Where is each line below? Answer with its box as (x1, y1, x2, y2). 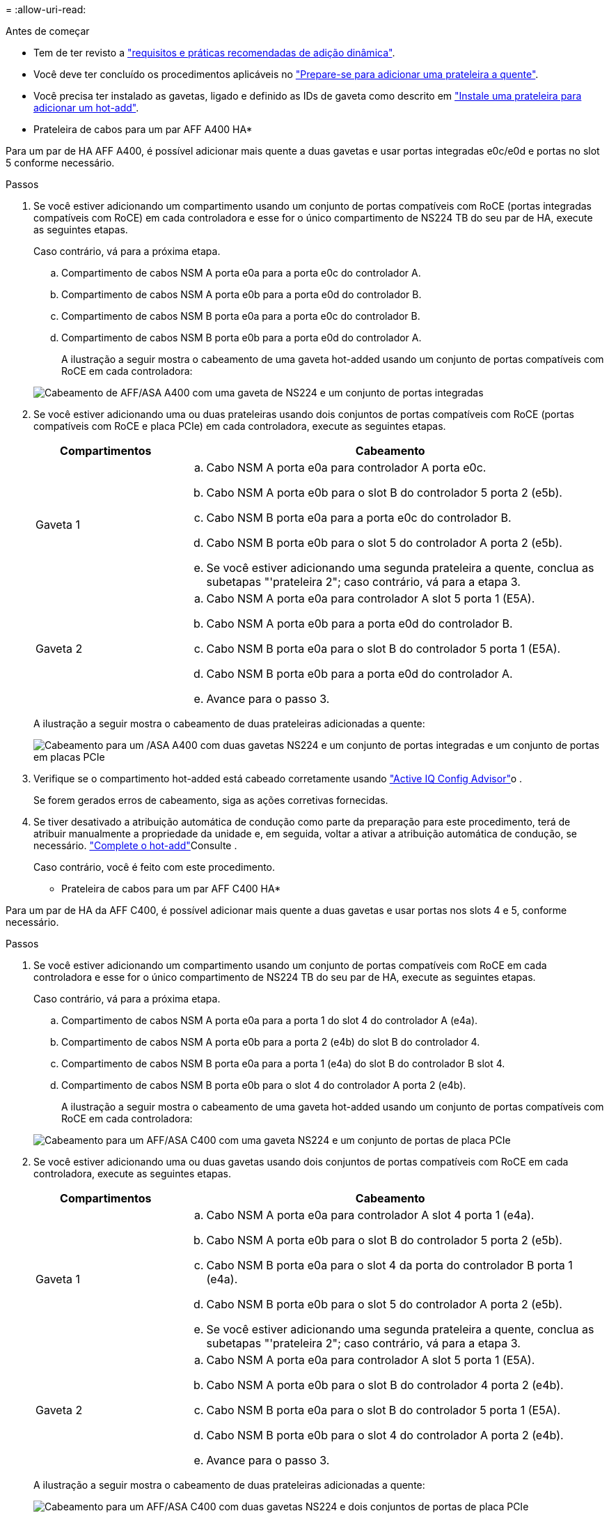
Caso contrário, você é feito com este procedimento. (33, 861, 276, 873)
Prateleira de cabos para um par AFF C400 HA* (61, 883, 281, 894)
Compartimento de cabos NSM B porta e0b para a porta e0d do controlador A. (61, 332, 422, 343)
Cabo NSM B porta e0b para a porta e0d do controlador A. (206, 667, 513, 681)
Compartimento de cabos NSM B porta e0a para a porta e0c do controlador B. (61, 310, 420, 322)
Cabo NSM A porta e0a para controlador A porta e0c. (206, 460, 487, 474)
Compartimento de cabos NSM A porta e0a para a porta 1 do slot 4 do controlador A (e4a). (61, 1014, 478, 1026)
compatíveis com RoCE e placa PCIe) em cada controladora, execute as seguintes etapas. (33, 420, 446, 432)
